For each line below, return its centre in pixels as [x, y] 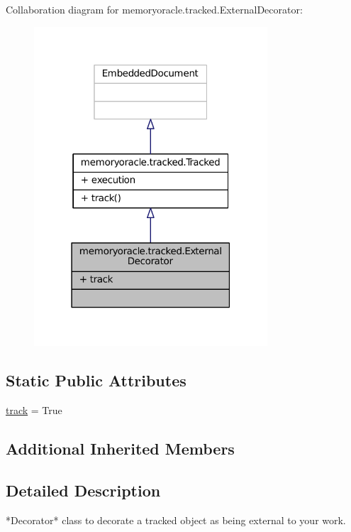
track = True [34, 409]
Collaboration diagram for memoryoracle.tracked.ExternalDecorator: [154, 9]
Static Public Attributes [96, 380]
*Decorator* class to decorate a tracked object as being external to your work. [176, 520]
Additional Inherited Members [120, 448]
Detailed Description [83, 490]
